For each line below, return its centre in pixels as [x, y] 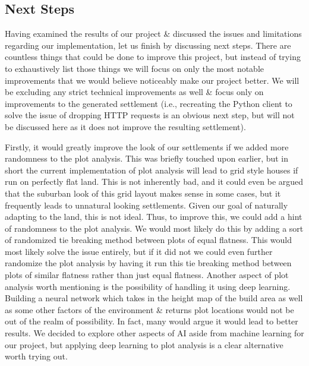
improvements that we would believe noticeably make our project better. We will [152, 80]
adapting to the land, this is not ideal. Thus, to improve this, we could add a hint [154, 217]
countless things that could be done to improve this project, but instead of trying [153, 57]
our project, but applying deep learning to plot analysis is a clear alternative [144, 344]
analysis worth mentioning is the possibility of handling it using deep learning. [148, 286]
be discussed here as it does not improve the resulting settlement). [125, 126]
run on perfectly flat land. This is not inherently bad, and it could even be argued [154, 182]
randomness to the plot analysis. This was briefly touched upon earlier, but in [147, 158]
